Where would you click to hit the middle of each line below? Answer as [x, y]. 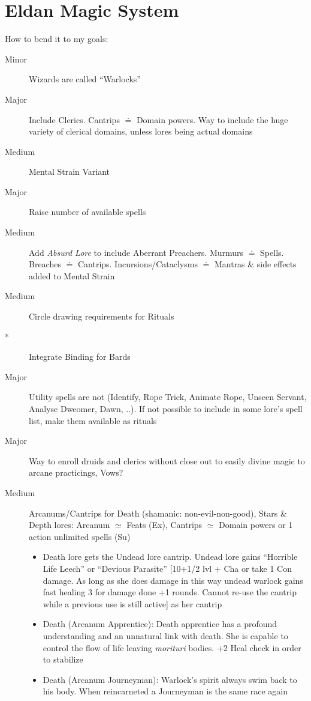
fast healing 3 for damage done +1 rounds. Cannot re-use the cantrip [170, 592]
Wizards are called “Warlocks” [85, 79]
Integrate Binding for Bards [80, 357]
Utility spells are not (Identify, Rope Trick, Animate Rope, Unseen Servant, [168, 397]
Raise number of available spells [87, 212]
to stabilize [63, 659]
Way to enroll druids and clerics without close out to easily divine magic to [167, 460]
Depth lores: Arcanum [70, 525]
